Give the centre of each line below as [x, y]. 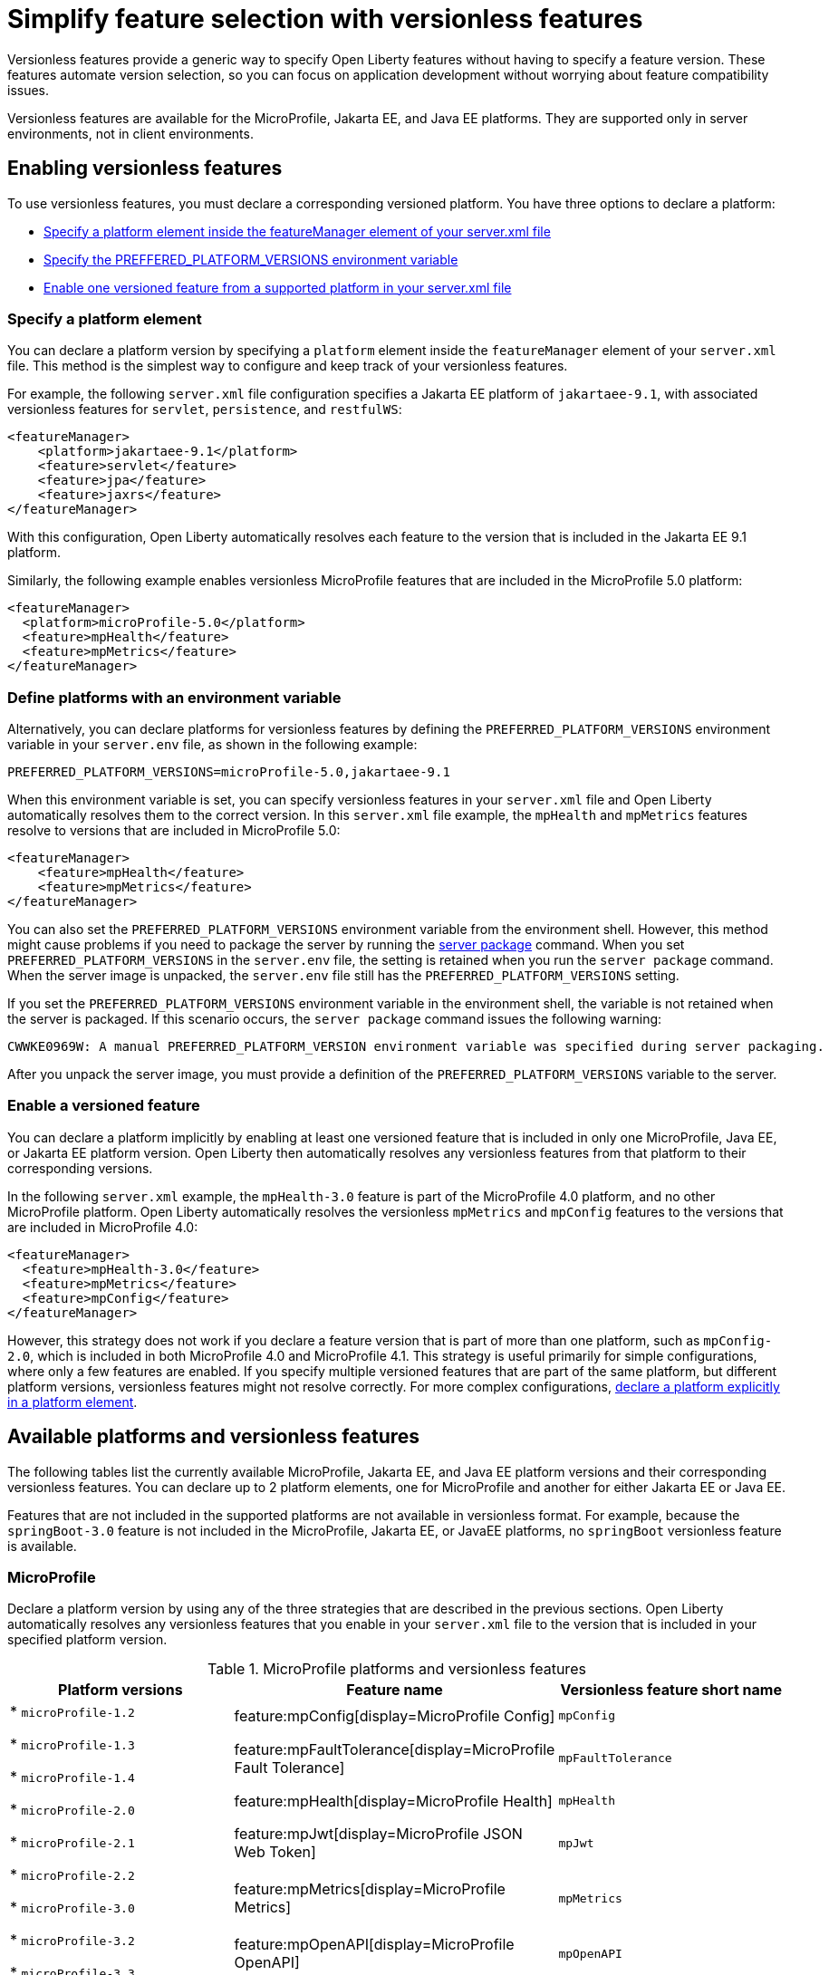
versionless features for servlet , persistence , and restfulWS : [205, 409]
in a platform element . [72, 1402]
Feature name [395, 1690]
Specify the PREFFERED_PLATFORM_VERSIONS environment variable [251, 259]
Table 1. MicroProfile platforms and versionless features [397, 1669]
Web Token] [275, 1852]
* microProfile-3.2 [72, 1940]
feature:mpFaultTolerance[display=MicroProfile [395, 1749]
